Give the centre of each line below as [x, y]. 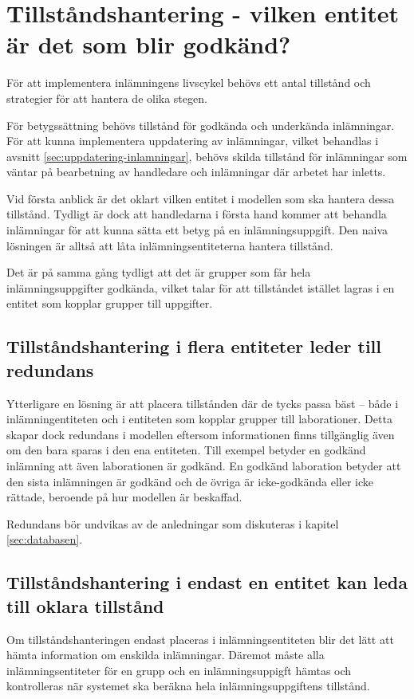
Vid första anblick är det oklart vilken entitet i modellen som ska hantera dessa [201, 198]
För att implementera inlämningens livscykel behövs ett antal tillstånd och [189, 82]
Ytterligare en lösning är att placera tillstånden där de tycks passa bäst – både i [203, 403]
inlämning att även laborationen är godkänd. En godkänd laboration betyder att [204, 465]
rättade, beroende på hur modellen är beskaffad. [124, 497]
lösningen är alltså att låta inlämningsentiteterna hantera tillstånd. [170, 245]
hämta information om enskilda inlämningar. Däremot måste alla [166, 655]
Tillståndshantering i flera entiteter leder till [194, 346]
